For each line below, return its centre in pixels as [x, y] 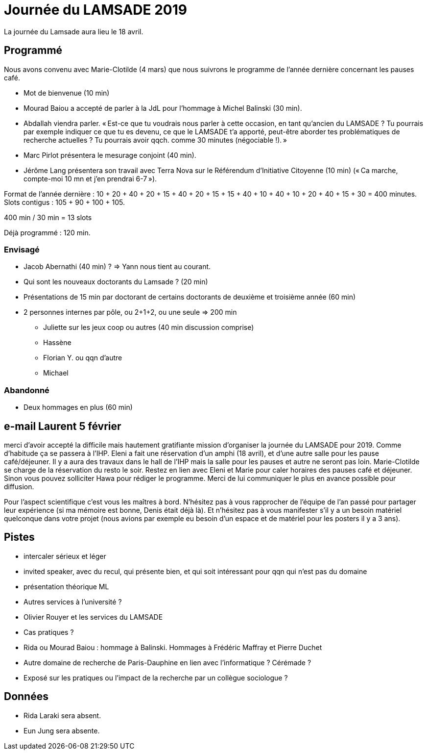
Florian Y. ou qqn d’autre [83, 358]
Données [26, 697]
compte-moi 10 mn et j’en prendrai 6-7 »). [90, 178]
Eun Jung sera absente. [62, 730]
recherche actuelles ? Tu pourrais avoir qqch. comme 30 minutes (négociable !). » [155, 140]
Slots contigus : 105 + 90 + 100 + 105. [64, 202]
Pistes [19, 537]
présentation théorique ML [66, 586]
